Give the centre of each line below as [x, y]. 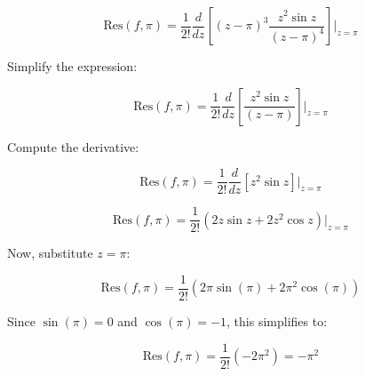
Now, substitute [50, 253]
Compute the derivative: [73, 146]
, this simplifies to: [277, 320]
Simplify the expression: [72, 66]
